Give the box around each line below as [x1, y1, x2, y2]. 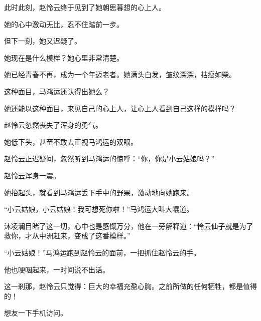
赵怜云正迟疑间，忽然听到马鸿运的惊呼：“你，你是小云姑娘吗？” [4, 153, 215, 164]
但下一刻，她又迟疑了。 [4, 36, 81, 46]
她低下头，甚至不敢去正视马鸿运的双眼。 [4, 136, 138, 147]
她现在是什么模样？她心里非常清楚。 [4, 52, 123, 63]
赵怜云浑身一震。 [4, 170, 60, 180]
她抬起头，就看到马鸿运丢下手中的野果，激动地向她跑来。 [4, 187, 194, 197]
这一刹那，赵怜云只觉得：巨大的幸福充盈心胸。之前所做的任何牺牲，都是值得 [4, 281, 257, 291]
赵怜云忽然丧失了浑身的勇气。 [4, 120, 102, 130]
